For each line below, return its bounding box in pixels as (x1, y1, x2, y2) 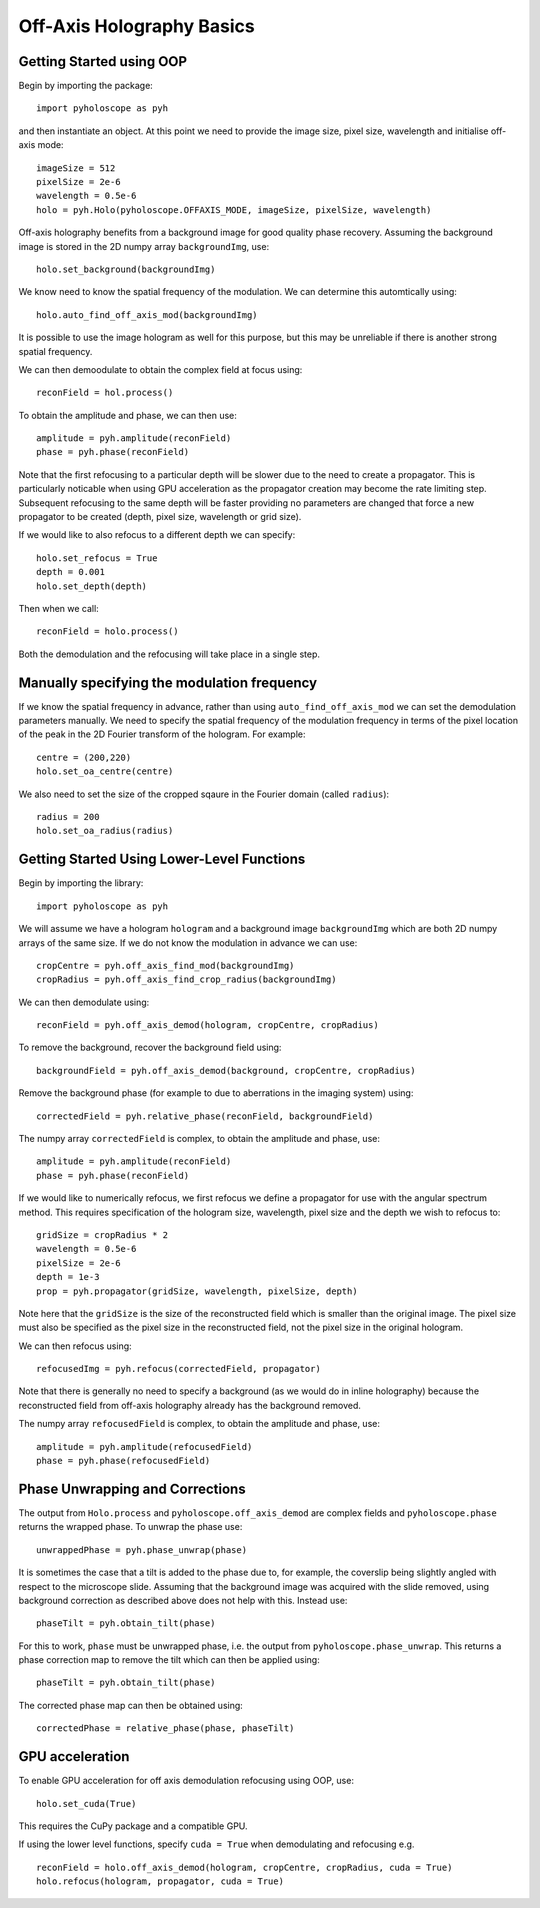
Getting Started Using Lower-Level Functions (18, 851, 306, 868)
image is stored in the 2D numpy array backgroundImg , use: (18, 240, 270, 252)
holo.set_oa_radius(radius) (36, 825, 174, 837)
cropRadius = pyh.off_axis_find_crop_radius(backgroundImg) (36, 974, 337, 985)
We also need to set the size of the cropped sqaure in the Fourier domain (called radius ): (18, 788, 390, 800)
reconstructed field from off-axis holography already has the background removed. (18, 1399, 362, 1411)
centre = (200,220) (36, 751, 132, 763)
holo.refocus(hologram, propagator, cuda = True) (36, 1876, 285, 1887)
